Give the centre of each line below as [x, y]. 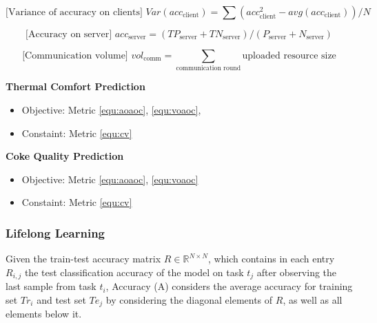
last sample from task [51, 286]
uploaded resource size [289, 56]
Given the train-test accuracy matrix [83, 259]
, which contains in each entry [271, 259]
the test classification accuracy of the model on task [134, 272]
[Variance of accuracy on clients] [74, 12]
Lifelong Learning [55, 232]
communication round [208, 69]
